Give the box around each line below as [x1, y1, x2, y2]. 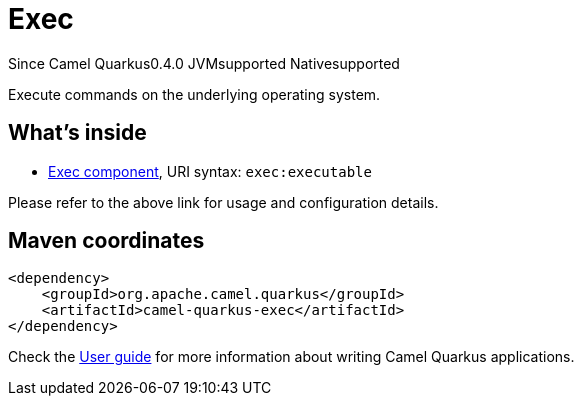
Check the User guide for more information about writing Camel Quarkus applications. [8, 348, 575, 366]
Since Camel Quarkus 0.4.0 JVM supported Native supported [8, 54, 400, 72]
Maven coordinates [8, 228, 205, 254]
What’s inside [8, 120, 147, 146]
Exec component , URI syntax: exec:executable [48, 162, 372, 180]
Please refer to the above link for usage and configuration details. [8, 193, 439, 211]
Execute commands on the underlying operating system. [8, 85, 381, 103]
